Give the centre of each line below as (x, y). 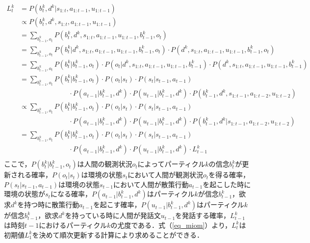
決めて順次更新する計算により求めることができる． (121, 234)
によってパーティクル (171, 164)
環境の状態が (25, 194)
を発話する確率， (203, 215)
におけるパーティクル (73, 225)
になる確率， (71, 194)
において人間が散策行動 (151, 184)
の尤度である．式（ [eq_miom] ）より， (171, 225)
